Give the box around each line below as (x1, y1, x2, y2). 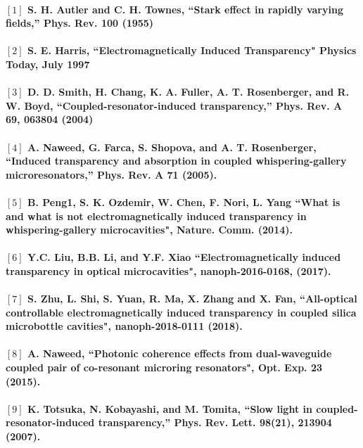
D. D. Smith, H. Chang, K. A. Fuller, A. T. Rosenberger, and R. (27, 84, 350, 99)
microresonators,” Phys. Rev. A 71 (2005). (6, 167, 217, 181)
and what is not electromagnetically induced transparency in (6, 208, 307, 223)
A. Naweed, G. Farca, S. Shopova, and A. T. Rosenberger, (27, 139, 317, 154)
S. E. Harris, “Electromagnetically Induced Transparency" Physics (27, 43, 357, 58)
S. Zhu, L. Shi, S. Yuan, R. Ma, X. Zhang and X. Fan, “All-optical (27, 291, 357, 306)
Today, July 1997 (6, 56, 90, 71)
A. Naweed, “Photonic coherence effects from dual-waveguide (27, 346, 332, 361)
